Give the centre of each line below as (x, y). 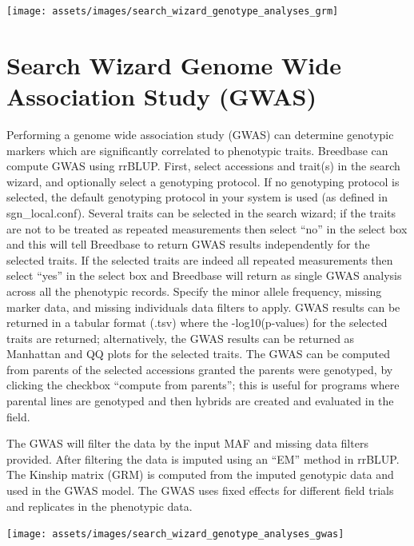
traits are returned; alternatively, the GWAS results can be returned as (181, 338)
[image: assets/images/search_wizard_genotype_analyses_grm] (173, 11)
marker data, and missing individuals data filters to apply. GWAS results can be (203, 307)
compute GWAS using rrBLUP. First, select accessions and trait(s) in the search (203, 166)
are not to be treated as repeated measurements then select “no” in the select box (207, 228)
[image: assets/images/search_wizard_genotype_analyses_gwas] (175, 534)
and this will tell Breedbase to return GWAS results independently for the (188, 244)
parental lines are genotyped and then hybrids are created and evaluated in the (200, 401)
